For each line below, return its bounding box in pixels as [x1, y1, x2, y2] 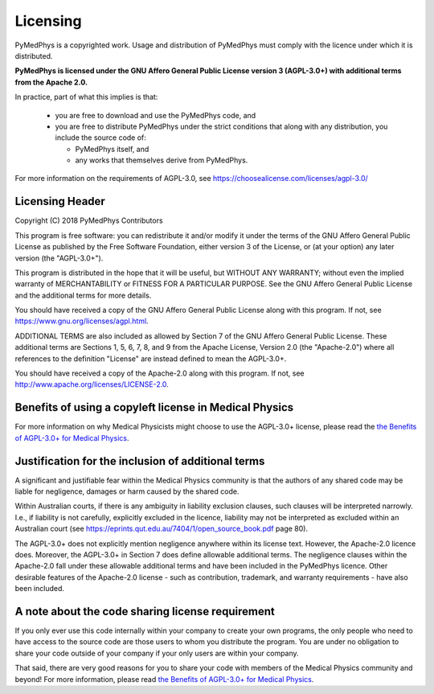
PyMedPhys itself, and [75, 144, 149, 154]
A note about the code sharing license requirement [14, 604, 275, 618]
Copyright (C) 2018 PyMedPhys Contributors [14, 216, 164, 225]
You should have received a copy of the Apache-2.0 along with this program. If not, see [14, 368, 305, 378]
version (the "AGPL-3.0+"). [14, 253, 104, 263]
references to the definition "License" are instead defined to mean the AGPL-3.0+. [14, 354, 287, 363]
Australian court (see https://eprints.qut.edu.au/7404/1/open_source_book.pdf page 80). [14, 524, 309, 534]
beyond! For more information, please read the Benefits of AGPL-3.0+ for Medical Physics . [14, 674, 314, 684]
